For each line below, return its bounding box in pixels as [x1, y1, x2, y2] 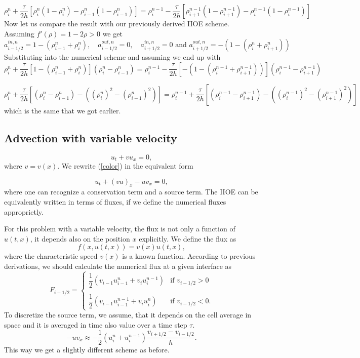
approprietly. [4, 206, 44, 217]
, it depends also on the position [30, 233, 130, 244]
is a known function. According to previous [122, 251, 256, 261]
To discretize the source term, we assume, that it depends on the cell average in [4, 309, 252, 320]
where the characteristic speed [4, 251, 98, 261]
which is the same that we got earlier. [4, 105, 121, 115]
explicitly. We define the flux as [139, 233, 236, 244]
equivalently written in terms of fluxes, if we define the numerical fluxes [4, 196, 226, 207]
